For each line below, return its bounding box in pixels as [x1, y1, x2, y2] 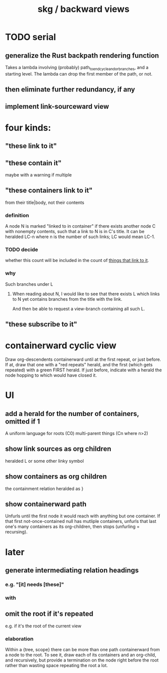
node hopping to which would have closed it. [5, 372, 97, 378]
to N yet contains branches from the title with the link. [12, 296, 123, 302]
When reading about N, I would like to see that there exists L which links [12, 291, 160, 297]
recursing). [5, 529, 28, 535]
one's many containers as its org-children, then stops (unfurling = [5, 523, 140, 530]
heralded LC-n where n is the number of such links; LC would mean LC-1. [5, 234, 155, 240]
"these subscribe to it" [5, 320, 78, 329]
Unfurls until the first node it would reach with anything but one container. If [5, 513, 161, 519]
